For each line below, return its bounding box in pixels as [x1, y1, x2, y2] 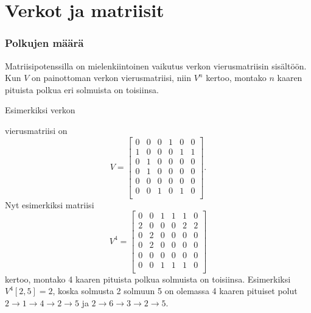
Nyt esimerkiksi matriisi [5, 198, 94, 211]
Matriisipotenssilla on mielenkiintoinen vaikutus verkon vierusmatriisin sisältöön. [5, 59, 307, 72]
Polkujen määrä [5, 35, 84, 51]
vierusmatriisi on [5, 124, 68, 136]
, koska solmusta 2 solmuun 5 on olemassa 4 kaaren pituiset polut [52, 284, 298, 297]
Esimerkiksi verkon [5, 104, 75, 116]
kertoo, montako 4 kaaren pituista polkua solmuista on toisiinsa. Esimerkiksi [5, 272, 291, 285]
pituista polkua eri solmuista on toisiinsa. [5, 83, 159, 96]
